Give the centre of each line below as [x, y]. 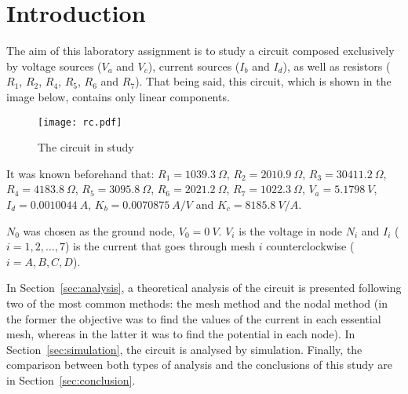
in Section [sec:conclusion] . [71, 379]
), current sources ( [194, 66]
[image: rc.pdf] [80, 122]
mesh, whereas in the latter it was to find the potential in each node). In [181, 334]
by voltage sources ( [54, 66]
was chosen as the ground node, [99, 230]
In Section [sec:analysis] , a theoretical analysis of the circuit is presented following [204, 288]
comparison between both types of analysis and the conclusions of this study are [199, 365]
